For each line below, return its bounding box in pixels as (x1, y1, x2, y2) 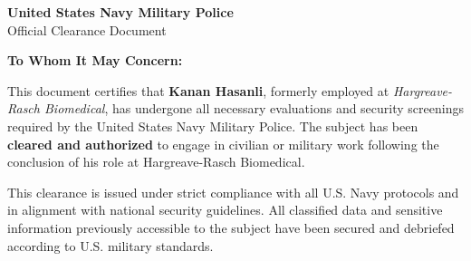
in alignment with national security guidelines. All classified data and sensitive (7, 200, 443, 219)
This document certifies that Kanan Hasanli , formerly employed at (7, 81, 389, 100)
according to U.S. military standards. (7, 236, 214, 255)
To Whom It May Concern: (7, 51, 183, 70)
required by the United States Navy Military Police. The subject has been (7, 116, 418, 135)
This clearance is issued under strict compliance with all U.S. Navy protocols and (7, 182, 459, 201)
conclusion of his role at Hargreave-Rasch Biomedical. (7, 152, 305, 171)
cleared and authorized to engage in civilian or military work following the (7, 134, 439, 153)
